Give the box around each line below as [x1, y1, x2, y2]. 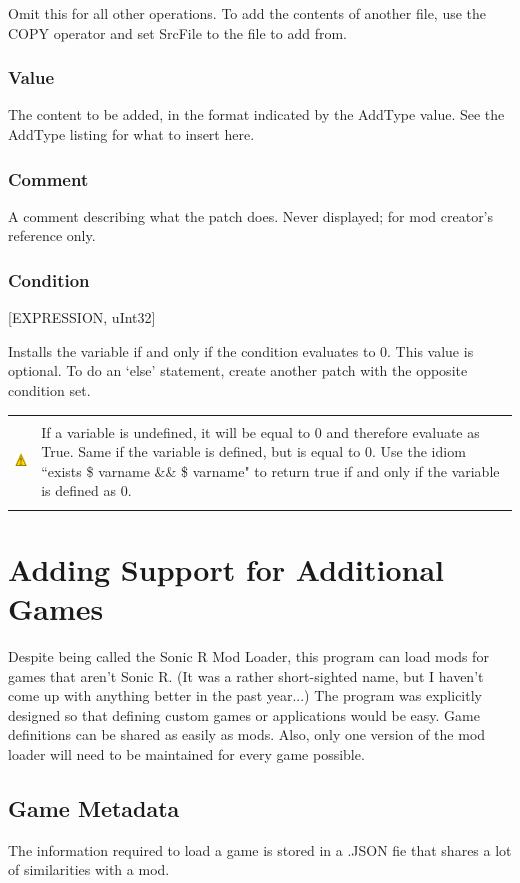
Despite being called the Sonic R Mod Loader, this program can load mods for [8, 646, 489, 667]
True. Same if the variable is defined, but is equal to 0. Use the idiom [41, 441, 466, 462]
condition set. [8, 380, 91, 400]
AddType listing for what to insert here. [8, 124, 255, 144]
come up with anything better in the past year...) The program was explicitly [8, 685, 482, 706]
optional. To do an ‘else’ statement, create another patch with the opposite [8, 360, 468, 381]
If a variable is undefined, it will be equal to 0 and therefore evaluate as [41, 421, 480, 442]
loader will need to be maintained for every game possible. [8, 744, 365, 764]
